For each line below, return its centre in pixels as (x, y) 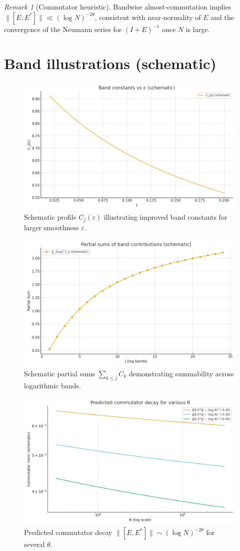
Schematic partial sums (60, 374)
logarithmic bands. (52, 385)
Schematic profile (50, 217)
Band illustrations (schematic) (110, 63)
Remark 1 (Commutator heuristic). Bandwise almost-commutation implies (118, 7)
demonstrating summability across (181, 374)
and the (222, 17)
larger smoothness (51, 227)
